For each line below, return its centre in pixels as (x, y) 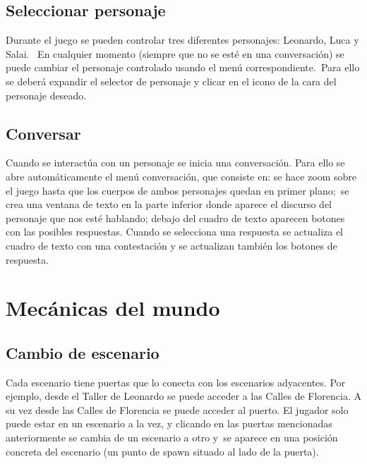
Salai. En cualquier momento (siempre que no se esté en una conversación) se (175, 53)
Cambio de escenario (83, 352)
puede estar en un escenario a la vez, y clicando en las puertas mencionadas (169, 423)
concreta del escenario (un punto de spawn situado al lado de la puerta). (162, 451)
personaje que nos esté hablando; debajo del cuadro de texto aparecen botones (175, 218)
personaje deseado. (46, 95)
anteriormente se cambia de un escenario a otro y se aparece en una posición (172, 438)
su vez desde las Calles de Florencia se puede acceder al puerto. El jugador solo (177, 409)
